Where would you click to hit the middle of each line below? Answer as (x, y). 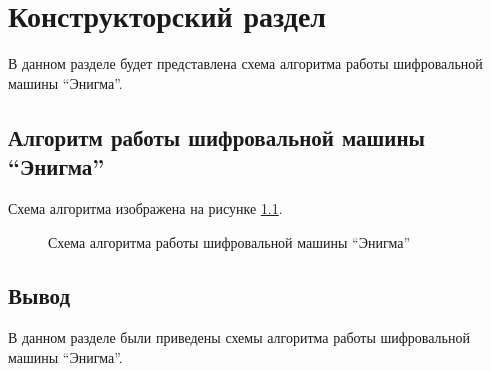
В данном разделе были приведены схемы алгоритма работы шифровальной (239, 337)
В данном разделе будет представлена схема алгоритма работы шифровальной (245, 63)
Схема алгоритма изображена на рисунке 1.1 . (145, 207)
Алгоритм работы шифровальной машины (216, 136)
